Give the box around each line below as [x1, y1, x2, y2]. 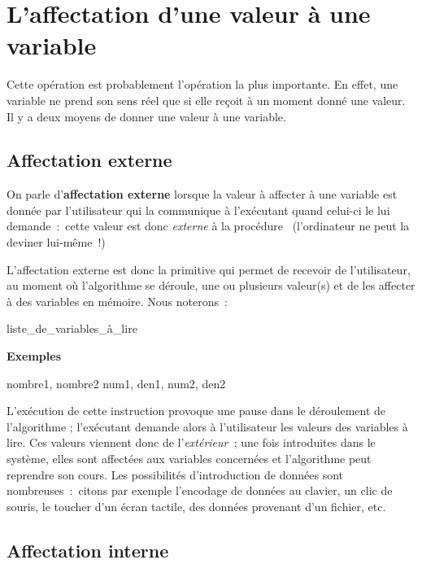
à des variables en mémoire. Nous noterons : [7, 292, 228, 309]
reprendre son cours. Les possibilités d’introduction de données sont [7, 466, 344, 483]
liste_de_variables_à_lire [7, 320, 137, 337]
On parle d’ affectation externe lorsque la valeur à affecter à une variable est [7, 186, 398, 203]
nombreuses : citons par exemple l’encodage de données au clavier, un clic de [7, 482, 393, 499]
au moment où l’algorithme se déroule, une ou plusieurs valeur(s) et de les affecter [7, 277, 415, 294]
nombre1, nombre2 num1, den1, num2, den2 [7, 374, 226, 391]
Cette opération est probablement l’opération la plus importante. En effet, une [7, 76, 398, 93]
